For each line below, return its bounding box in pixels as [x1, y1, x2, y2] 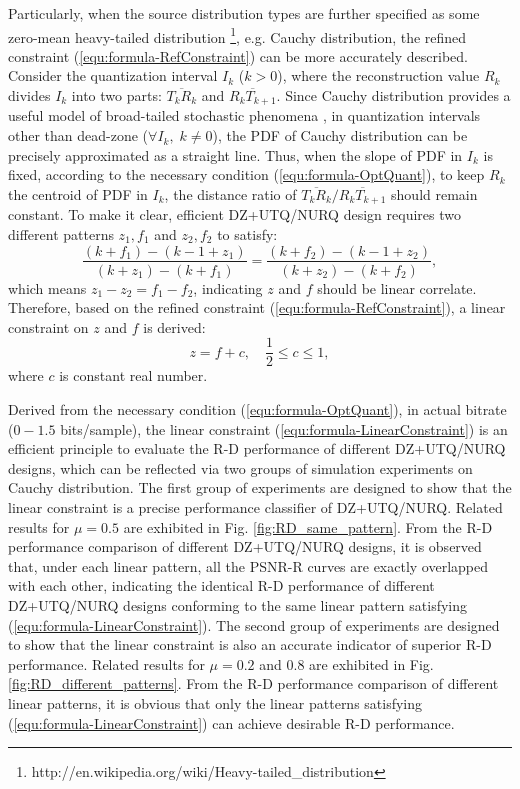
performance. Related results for [8, 653, 205, 674]
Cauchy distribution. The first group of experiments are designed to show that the [8, 477, 512, 498]
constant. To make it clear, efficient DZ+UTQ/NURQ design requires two [8, 204, 461, 225]
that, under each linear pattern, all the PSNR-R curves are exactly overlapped [8, 555, 489, 576]
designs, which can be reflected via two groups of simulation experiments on [8, 457, 473, 478]
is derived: [143, 316, 206, 337]
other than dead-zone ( [8, 125, 149, 146]
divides [8, 85, 51, 106]
